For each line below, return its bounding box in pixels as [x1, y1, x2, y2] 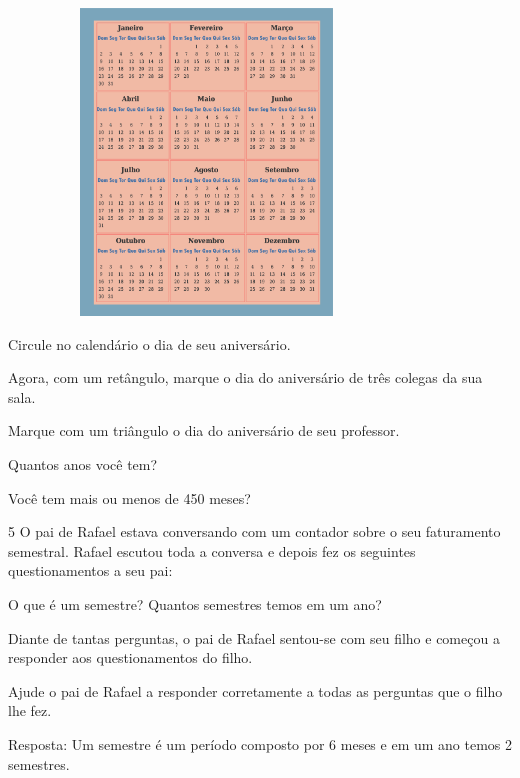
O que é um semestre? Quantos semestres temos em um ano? [8, 593, 382, 614]
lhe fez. [8, 700, 52, 721]
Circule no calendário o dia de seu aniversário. [8, 333, 291, 354]
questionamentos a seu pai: [8, 560, 173, 581]
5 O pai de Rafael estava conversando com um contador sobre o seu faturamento [8, 521, 501, 542]
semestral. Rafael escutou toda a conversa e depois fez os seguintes [8, 540, 416, 561]
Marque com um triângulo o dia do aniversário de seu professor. [8, 420, 400, 441]
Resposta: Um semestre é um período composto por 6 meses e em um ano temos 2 [8, 733, 513, 754]
